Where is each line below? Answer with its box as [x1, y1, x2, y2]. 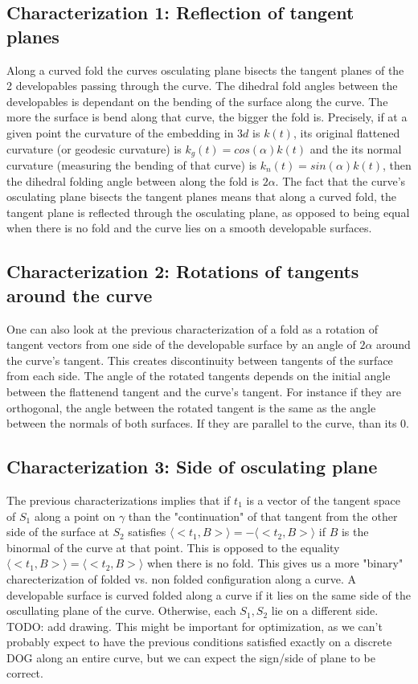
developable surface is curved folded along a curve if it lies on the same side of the [6, 586, 411, 603]
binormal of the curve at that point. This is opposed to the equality [6, 539, 340, 555]
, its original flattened [293, 124, 400, 141]
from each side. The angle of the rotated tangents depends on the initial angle [6, 367, 391, 384]
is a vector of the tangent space [246, 491, 400, 508]
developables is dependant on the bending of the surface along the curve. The [6, 92, 388, 109]
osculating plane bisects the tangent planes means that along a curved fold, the [6, 188, 396, 205]
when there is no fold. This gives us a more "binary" [147, 555, 404, 571]
